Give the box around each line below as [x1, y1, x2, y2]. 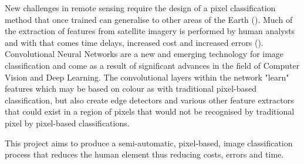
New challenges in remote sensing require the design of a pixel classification [5, 2, 276, 14]
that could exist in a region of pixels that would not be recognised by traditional [5, 105, 295, 118]
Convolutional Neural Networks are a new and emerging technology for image [5, 48, 284, 60]
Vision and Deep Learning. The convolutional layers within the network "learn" [5, 71, 289, 83]
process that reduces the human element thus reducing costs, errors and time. [5, 148, 284, 160]
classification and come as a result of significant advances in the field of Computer [5, 59, 300, 71]
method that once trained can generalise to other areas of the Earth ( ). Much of [5, 13, 293, 25]
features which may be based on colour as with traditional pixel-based [5, 82, 256, 95]
